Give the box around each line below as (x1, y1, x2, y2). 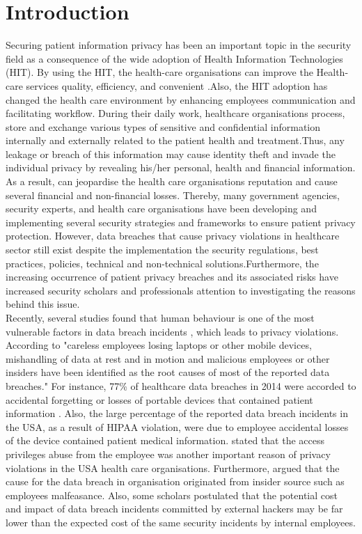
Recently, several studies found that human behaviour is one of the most (6, 311, 315, 324)
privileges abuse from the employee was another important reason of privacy (6, 446, 331, 461)
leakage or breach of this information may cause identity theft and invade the (6, 146, 336, 161)
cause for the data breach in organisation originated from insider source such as (6, 474, 345, 489)
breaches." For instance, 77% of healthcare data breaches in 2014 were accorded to (6, 378, 356, 393)
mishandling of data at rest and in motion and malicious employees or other (6, 351, 330, 366)
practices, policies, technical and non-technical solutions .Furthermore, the (6, 256, 319, 270)
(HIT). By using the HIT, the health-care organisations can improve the (6, 65, 313, 79)
